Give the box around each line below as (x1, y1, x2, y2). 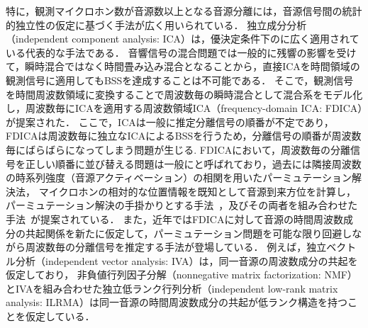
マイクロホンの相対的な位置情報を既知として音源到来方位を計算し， (38, 183, 356, 198)
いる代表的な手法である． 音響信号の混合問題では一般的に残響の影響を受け (6, 45, 357, 60)
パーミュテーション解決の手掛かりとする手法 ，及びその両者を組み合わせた (6, 198, 358, 213)
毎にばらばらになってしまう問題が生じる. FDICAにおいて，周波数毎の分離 (6, 142, 350, 157)
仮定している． (25, 309, 95, 324)
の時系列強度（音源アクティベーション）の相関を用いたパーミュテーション (6, 170, 352, 185)
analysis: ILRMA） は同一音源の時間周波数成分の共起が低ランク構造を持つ (6, 295, 347, 310)
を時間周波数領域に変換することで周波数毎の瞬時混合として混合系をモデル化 (6, 86, 363, 101)
